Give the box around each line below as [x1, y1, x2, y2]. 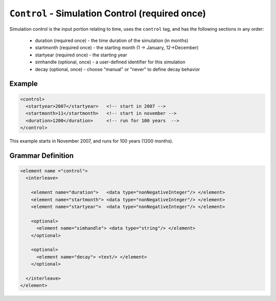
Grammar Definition [9, 151, 74, 160]
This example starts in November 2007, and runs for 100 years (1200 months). [9, 138, 174, 144]
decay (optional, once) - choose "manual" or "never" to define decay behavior [35, 66, 200, 72]
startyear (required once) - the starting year [35, 52, 127, 58]
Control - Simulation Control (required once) [9, 8, 206, 19]
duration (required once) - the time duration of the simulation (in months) [35, 37, 189, 44]
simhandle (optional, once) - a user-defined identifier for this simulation [35, 59, 186, 65]
